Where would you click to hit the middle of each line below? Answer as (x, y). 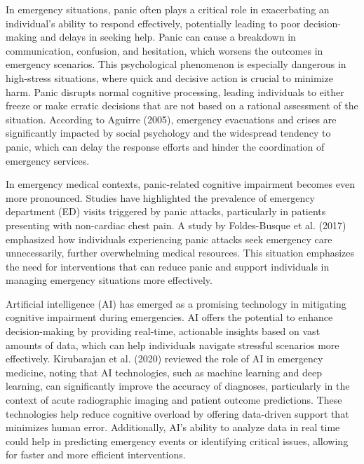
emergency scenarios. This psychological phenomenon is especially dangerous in (176, 64)
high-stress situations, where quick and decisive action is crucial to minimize (169, 77)
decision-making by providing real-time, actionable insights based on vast (163, 331)
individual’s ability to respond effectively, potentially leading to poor (153, 23)
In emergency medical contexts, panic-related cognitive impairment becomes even (180, 184)
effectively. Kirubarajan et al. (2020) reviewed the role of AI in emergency (164, 359)
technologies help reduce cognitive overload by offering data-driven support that (177, 413)
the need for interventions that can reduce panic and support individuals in (168, 266)
